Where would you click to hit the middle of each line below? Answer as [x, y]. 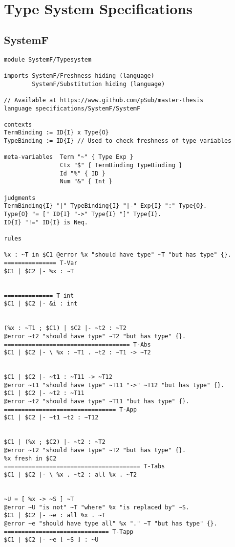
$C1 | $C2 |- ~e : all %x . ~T [55, 515]
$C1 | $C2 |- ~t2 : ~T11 [44, 393]
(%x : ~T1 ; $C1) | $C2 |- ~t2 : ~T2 [65, 328]
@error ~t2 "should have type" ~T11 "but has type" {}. [97, 402]
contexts [18, 124]
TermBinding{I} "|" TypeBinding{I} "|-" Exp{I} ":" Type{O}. [106, 206]
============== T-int [39, 295]
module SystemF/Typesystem [48, 59]
